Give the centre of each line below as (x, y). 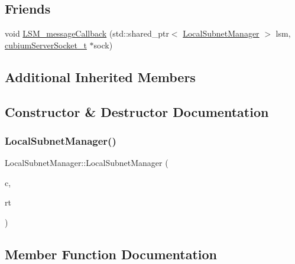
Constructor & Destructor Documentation (137, 111)
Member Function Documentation (111, 254)
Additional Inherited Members (100, 76)
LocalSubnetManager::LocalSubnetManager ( (87, 163)
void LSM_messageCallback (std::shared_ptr (87, 33)
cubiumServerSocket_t (46, 45)
